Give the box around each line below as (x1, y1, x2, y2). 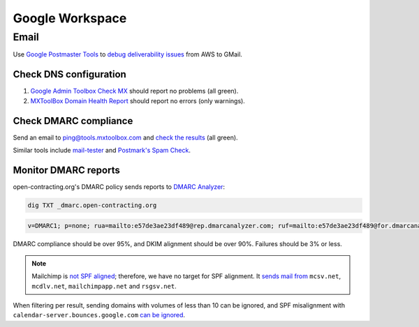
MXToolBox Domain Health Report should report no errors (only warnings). (30, 96, 246, 105)
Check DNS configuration (13, 68, 127, 80)
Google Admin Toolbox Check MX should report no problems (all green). (30, 87, 239, 96)
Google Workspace (13, 10, 127, 26)
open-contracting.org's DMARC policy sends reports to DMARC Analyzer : (13, 182, 226, 191)
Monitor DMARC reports (13, 164, 120, 176)
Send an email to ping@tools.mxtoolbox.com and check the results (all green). (13, 133, 238, 142)
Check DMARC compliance (13, 115, 133, 127)
